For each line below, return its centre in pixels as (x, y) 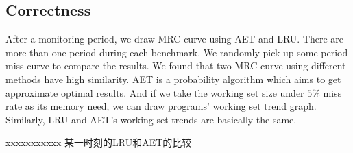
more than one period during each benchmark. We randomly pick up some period (177, 52)
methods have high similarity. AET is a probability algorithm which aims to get (173, 79)
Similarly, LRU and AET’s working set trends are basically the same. (151, 119)
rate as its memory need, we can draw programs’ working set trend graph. (161, 106)
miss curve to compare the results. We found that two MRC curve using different (176, 66)
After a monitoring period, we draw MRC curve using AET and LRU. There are (175, 39)
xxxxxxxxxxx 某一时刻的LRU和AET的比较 (99, 142)
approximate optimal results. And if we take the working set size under (155, 92)
